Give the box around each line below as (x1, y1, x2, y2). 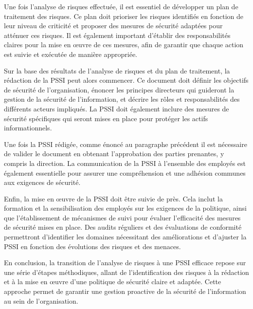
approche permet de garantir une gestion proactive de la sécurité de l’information (4, 286, 246, 296)
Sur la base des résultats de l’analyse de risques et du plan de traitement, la (4, 65, 230, 75)
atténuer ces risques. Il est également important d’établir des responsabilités (4, 30, 231, 40)
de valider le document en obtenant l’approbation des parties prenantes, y (4, 148, 224, 159)
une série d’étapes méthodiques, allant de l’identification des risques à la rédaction (4, 267, 249, 277)
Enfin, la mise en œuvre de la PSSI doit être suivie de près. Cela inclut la (4, 193, 223, 203)
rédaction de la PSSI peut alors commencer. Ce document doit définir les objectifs (4, 75, 249, 85)
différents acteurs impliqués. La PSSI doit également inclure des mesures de (4, 103, 229, 113)
